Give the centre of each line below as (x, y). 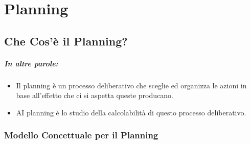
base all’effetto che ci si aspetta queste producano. (95, 95)
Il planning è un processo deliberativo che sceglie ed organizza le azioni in (131, 85)
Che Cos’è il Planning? (66, 41)
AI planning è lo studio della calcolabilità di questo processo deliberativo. (131, 112)
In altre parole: (31, 63)
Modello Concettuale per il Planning (81, 135)
